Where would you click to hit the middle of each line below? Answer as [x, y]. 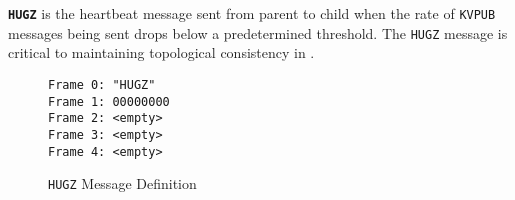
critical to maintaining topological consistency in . [161, 52]
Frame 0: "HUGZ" [102, 84]
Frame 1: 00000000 [109, 101]
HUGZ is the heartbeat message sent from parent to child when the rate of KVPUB [252, 13]
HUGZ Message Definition [122, 183]
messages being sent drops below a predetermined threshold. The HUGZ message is [258, 32]
